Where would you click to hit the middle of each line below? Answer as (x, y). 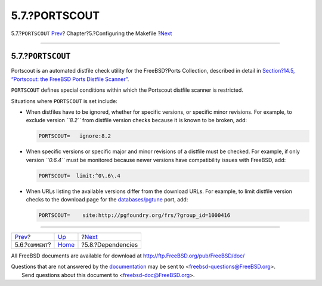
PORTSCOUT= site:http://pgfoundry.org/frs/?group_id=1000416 (134, 215)
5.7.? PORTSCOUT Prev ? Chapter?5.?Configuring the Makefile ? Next (92, 33)
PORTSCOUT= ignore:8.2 (75, 136)
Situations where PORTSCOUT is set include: (64, 101)
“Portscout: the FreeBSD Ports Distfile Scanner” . (70, 79)
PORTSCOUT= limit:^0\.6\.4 (79, 175)
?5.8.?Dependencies (110, 245)
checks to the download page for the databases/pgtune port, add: (107, 200)
